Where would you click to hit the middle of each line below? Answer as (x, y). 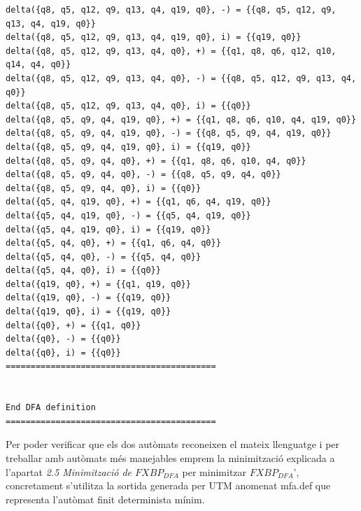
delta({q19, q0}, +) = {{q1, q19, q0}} (98, 284)
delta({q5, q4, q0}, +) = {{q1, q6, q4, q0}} (113, 243)
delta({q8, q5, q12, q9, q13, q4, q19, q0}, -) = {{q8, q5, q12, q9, (171, 10)
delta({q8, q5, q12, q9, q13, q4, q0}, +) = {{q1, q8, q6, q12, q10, (171, 51)
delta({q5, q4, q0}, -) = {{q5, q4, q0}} (104, 257)
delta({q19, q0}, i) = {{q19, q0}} (89, 312)
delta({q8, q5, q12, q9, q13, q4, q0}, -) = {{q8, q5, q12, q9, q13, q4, (181, 78)
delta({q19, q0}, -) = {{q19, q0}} (89, 298)
